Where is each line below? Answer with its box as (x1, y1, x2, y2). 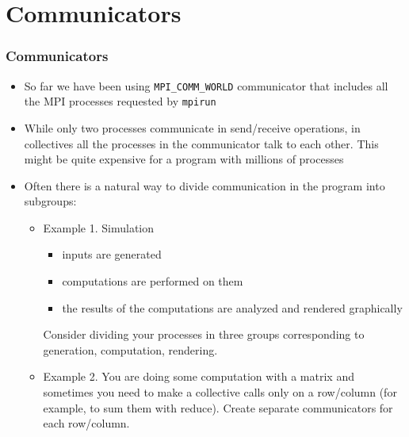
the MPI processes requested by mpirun (24, 93, 216, 109)
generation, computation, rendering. (43, 341, 218, 358)
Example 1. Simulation (43, 219, 155, 236)
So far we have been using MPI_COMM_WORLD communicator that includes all (24, 77, 388, 94)
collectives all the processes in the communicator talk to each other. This (24, 135, 379, 151)
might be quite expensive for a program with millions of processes (24, 151, 344, 167)
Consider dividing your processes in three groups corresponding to (43, 326, 365, 343)
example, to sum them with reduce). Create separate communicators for (43, 399, 393, 416)
